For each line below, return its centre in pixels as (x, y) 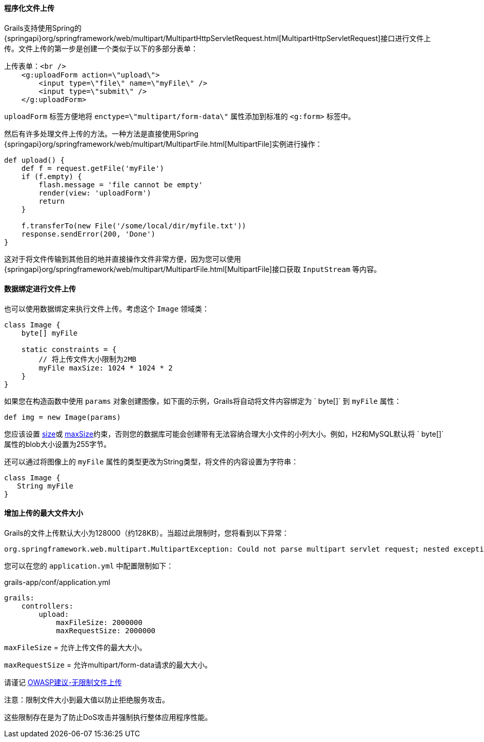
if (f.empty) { (52, 176)
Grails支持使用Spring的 (43, 28)
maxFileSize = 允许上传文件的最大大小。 (75, 648)
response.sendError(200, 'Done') (88, 234)
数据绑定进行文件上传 (40, 289)
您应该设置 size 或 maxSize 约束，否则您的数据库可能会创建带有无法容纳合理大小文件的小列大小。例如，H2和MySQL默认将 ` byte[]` (224, 434)
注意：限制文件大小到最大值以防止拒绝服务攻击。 (87, 700)
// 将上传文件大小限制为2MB (88, 359)
